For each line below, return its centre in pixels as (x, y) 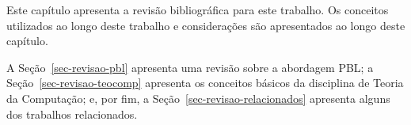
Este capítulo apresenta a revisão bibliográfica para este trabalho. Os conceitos (198, 9)
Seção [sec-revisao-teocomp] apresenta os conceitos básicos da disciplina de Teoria (205, 83)
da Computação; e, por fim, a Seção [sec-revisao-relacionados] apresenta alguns (198, 98)
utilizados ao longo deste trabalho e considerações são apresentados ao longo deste (206, 25)
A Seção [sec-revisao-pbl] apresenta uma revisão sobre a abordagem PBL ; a (190, 67)
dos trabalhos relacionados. (72, 114)
